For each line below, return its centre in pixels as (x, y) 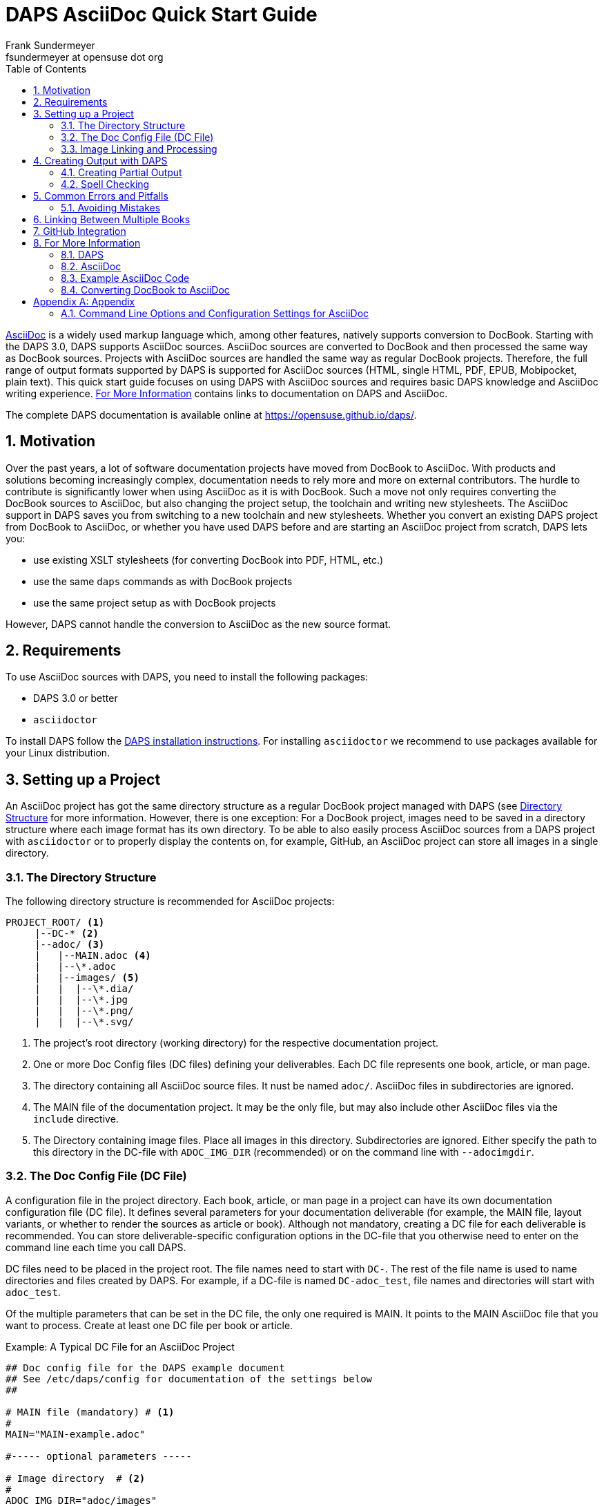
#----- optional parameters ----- (99, 1456)
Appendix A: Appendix (84, 301)
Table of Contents (46, 68)
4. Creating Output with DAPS (100, 160)
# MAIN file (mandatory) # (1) (90, 1412)
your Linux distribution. (58, 753)
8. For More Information (87, 242)
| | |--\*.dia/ (84, 989)
